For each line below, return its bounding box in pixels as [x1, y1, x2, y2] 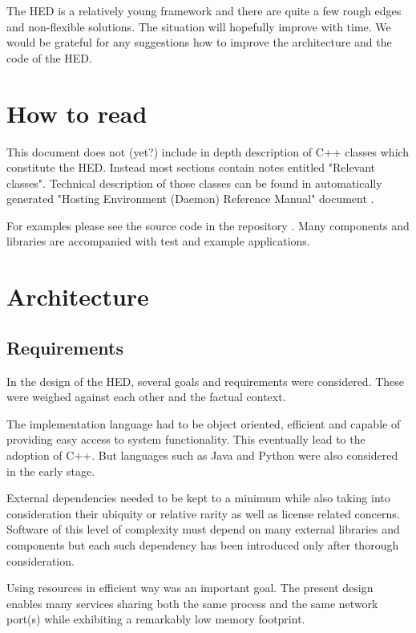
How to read [6, 96, 147, 129]
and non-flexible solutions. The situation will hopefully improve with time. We [6, 18, 391, 34]
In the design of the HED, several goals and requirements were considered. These [6, 372, 405, 389]
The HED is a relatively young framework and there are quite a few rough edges [6, 2, 402, 18]
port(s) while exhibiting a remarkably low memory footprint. [6, 611, 305, 627]
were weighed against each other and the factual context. [6, 388, 286, 405]
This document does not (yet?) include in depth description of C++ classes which [6, 143, 410, 160]
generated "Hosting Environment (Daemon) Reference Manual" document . [6, 190, 374, 207]
